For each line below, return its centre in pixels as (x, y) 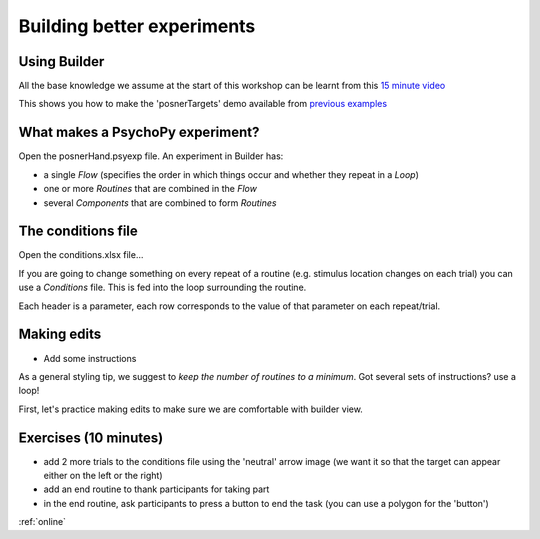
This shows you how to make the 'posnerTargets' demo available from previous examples (203, 104)
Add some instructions (90, 358)
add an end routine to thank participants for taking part (156, 489)
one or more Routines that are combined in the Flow (150, 189)
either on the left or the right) (103, 475)
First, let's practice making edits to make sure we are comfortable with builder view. (191, 409)
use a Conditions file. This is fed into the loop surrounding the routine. (162, 287)
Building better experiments (137, 26)
